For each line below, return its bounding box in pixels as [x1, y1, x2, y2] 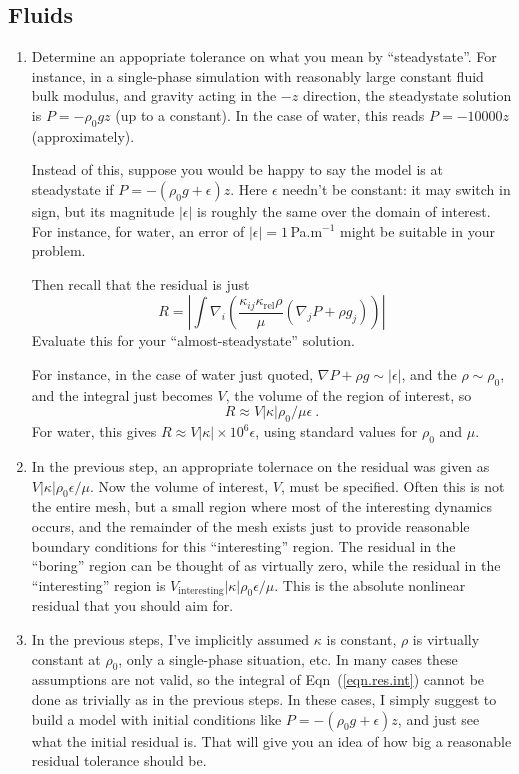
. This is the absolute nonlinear [274, 574, 466, 595]
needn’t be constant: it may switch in [282, 178, 511, 199]
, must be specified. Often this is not [280, 475, 505, 496]
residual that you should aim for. [31, 595, 234, 616]
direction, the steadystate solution [302, 85, 512, 106]
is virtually [412, 629, 480, 650]
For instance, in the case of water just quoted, [31, 363, 314, 384]
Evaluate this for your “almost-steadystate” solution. [31, 330, 355, 351]
